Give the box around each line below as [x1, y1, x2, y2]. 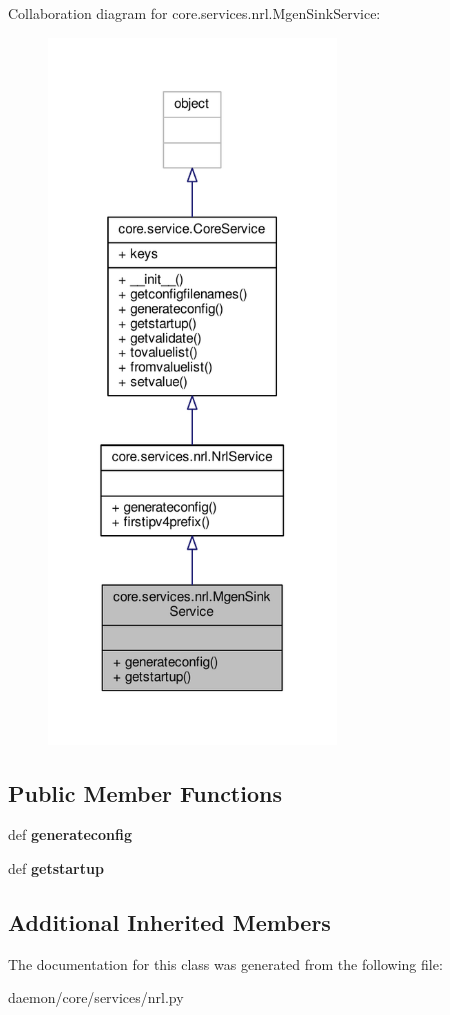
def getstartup [8, 858, 104, 879]
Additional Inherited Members [8, 907, 331, 938]
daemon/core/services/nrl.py [8, 987, 184, 1008]
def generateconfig [8, 824, 132, 845]
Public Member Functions [8, 777, 282, 808]
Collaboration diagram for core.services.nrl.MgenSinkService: [8, 3, 381, 23]
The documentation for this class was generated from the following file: [8, 953, 443, 974]
